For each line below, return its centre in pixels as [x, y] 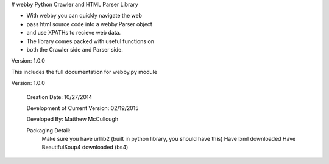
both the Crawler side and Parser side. [75, 49]
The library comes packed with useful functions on [90, 41]
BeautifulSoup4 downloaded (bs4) [85, 147]
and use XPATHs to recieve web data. [74, 33]
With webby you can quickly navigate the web [84, 16]
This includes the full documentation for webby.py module [84, 72]
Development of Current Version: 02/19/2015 [83, 108]
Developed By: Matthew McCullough [73, 119]
